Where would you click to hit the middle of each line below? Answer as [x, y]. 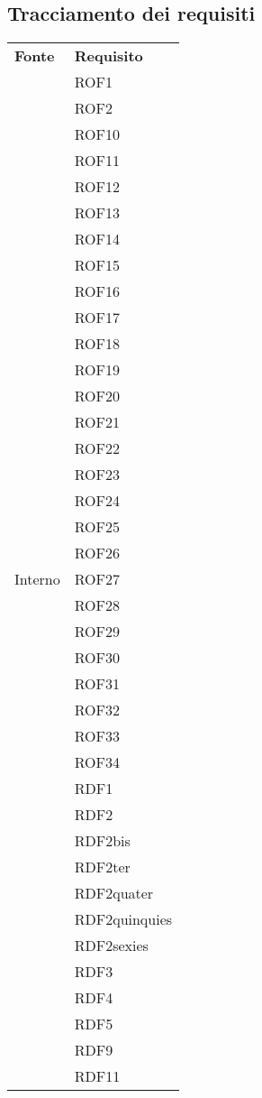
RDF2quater [114, 893]
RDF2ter [102, 867]
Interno [37, 579]
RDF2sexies [111, 946]
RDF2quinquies [123, 919]
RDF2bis [102, 841]
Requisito [108, 56]
